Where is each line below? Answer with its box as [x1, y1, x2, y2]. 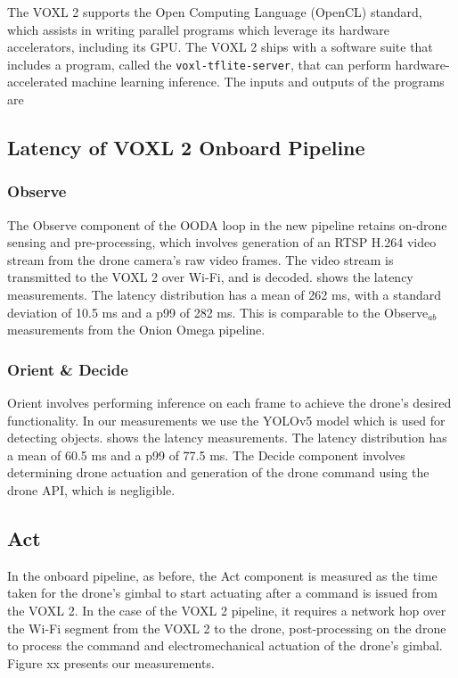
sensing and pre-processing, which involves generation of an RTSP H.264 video [7, 233, 437, 252]
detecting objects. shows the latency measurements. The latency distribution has [7, 428, 447, 447]
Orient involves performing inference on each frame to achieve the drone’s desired [7, 393, 452, 411]
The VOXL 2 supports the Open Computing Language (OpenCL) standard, [7, 3, 422, 21]
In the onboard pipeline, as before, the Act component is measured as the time [7, 566, 438, 584]
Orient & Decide [7, 358, 128, 380]
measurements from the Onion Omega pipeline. [7, 320, 266, 339]
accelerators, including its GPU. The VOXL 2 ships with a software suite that [7, 37, 433, 56]
